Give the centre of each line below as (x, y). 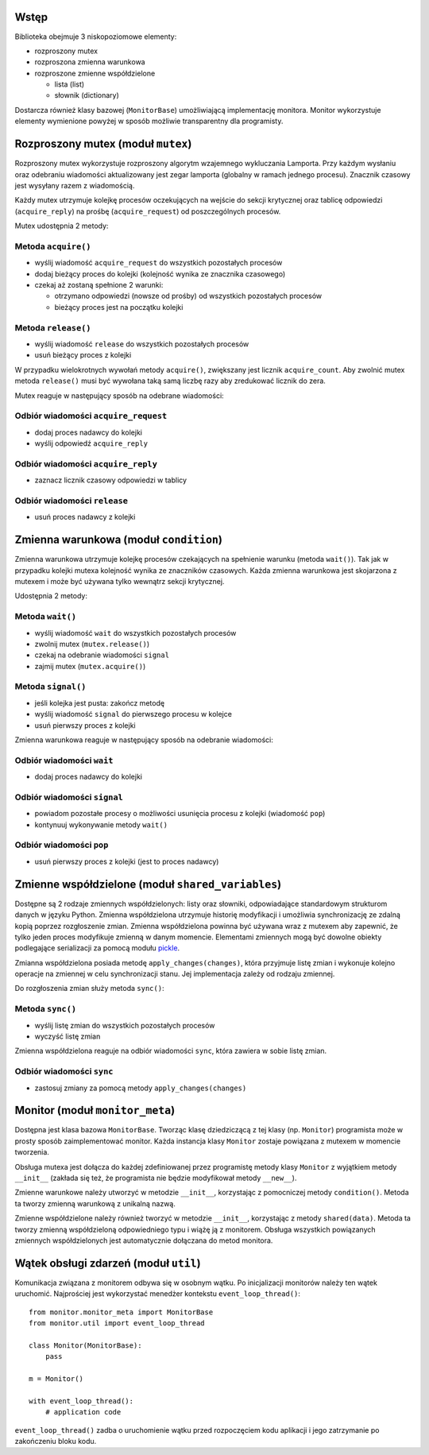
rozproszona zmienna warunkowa (90, 62)
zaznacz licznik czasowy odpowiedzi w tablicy (110, 480)
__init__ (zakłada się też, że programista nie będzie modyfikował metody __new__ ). (156, 1178)
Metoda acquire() (53, 246)
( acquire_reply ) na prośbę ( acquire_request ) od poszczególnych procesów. (148, 211)
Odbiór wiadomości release (71, 501)
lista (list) (70, 84)
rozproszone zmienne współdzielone (95, 73)
